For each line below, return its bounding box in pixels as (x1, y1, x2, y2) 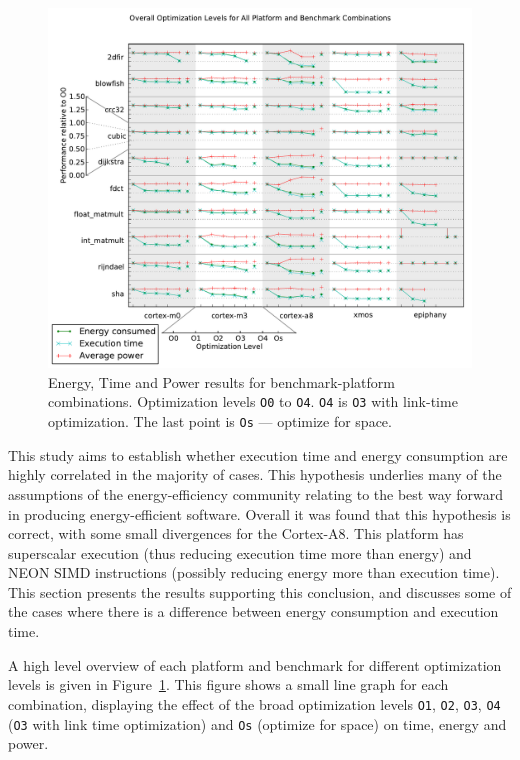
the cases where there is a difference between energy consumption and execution (8, 601, 499, 622)
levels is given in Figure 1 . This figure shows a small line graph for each (8, 674, 449, 695)
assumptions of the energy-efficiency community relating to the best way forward (8, 483, 504, 504)
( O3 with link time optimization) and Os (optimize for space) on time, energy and (8, 713, 507, 734)
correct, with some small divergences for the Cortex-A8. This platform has (8, 523, 464, 544)
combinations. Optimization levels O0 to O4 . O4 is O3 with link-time (48, 391, 458, 412)
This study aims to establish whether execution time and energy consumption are (8, 444, 508, 465)
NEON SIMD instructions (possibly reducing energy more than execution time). (8, 562, 500, 583)
